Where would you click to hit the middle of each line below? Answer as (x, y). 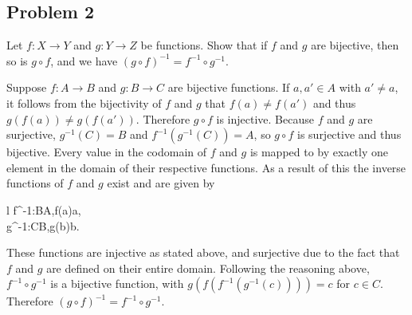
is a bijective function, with (117, 283)
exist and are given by (161, 183)
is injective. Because (265, 118)
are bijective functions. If (229, 87)
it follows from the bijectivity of (84, 102)
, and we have (84, 60)
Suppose (27, 87)
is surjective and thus (349, 134)
